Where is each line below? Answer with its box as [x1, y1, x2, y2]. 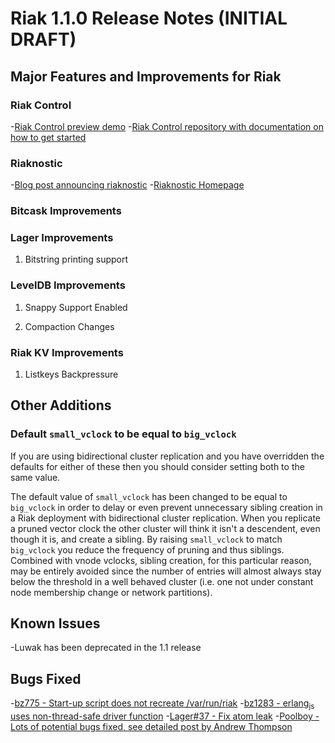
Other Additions [10, 397, 112, 414]
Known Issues [10, 615, 101, 632]
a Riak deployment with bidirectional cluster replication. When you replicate [10, 512, 322, 524]
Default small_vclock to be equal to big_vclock [10, 427, 237, 441]
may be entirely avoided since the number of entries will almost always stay [10, 565, 322, 577]
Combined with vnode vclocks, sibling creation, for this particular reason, [10, 554, 312, 566]
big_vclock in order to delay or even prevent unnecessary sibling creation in [10, 501, 323, 513]
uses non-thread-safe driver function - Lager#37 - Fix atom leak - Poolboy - [10, 710, 320, 722]
